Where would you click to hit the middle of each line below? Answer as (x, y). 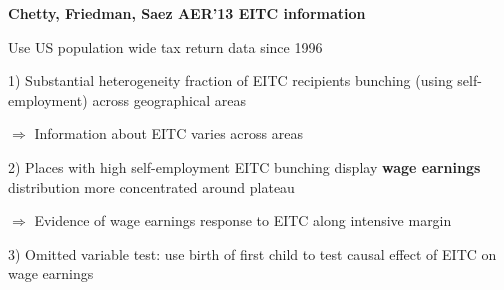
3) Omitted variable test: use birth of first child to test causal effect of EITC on (252, 253)
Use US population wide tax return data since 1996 (165, 46)
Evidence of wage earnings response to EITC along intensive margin (243, 220)
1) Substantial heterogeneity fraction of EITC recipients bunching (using (230, 80)
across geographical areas (169, 99)
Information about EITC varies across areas (168, 133)
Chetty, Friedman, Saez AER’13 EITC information (187, 13)
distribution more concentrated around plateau (151, 186)
